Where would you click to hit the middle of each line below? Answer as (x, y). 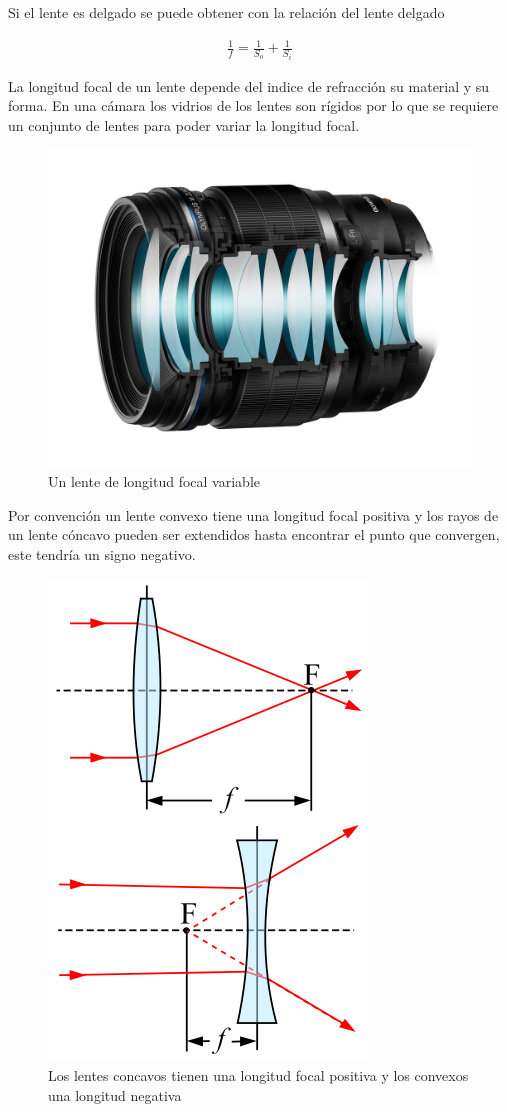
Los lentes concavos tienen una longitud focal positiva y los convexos (258, 1074)
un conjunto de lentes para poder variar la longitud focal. (184, 124)
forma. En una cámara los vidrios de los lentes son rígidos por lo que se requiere (253, 105)
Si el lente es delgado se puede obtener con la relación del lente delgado (226, 12)
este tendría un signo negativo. (102, 553)
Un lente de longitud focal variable (154, 480)
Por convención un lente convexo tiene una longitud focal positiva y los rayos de (253, 514)
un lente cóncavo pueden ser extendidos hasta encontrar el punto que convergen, (254, 534)
